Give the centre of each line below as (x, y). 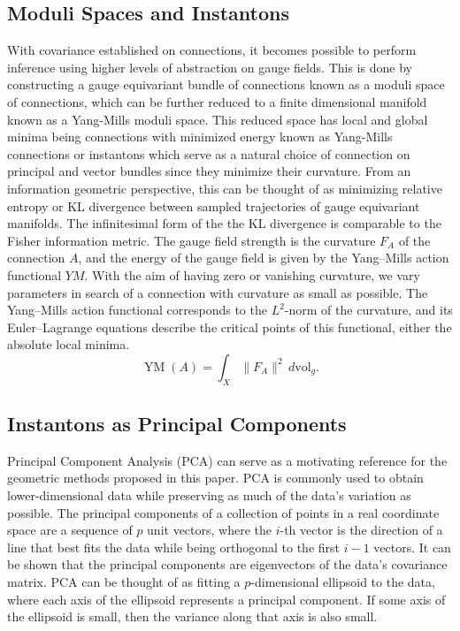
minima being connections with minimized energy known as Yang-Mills (200, 137)
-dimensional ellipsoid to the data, (343, 582)
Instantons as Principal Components (177, 424)
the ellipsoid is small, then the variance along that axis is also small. (192, 616)
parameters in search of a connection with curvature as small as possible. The (218, 292)
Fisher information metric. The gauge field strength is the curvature (192, 240)
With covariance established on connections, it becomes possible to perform (212, 50)
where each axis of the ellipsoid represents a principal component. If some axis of (226, 599)
